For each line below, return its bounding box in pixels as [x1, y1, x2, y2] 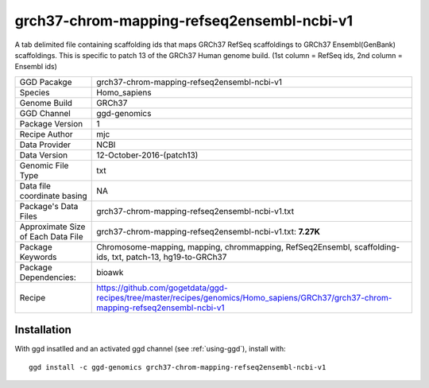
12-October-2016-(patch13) [96, 149, 199, 161]
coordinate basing [19, 190, 87, 201]
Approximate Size [19, 221, 86, 232]
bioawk [96, 266, 124, 277]
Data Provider [19, 139, 71, 150]
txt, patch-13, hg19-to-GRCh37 [111, 251, 227, 262]
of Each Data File [19, 231, 83, 242]
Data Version [19, 149, 68, 161]
